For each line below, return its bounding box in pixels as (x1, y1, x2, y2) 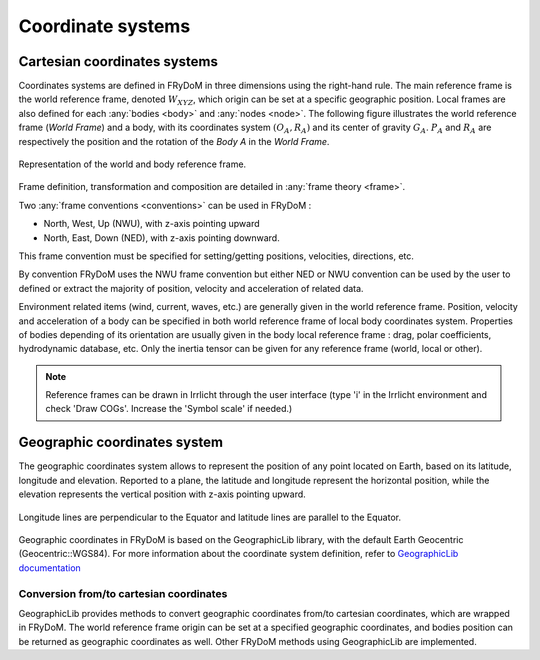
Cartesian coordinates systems (18, 53, 219, 70)
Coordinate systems (18, 15, 191, 37)
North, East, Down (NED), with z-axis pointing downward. (43, 231, 280, 244)
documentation (18, 561, 82, 574)
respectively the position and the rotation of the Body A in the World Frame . (18, 135, 330, 147)
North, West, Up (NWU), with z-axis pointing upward (43, 218, 260, 230)
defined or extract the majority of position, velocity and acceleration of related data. (18, 282, 364, 294)
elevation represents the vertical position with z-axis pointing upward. (18, 488, 307, 500)
